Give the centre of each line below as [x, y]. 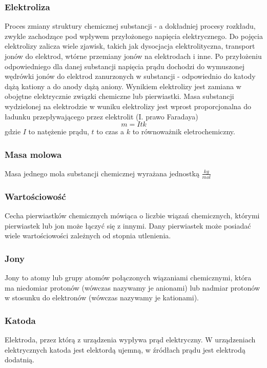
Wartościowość [35, 196]
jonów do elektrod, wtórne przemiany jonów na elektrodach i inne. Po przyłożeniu [133, 56]
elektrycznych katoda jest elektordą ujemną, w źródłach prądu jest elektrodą [125, 349]
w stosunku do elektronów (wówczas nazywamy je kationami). [102, 298]
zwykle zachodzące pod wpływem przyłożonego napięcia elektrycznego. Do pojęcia [134, 36]
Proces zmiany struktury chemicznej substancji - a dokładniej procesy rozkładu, [130, 26]
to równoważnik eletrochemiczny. [184, 131]
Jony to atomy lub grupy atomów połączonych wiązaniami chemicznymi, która [128, 278]
